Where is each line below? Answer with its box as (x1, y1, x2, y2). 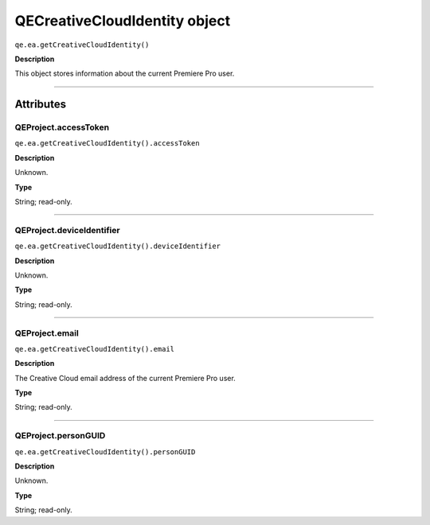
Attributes (14, 98, 67, 111)
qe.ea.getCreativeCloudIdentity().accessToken (14, 139, 200, 148)
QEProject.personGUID (14, 430, 106, 441)
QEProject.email (14, 327, 79, 338)
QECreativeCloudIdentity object (14, 12, 231, 29)
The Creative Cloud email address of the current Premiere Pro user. (14, 373, 236, 383)
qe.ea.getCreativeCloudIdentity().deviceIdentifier (14, 242, 221, 251)
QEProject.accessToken (14, 122, 110, 133)
